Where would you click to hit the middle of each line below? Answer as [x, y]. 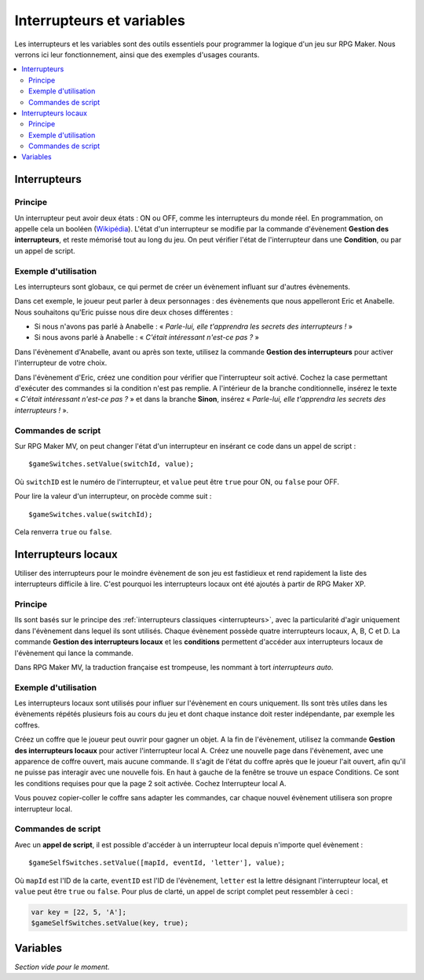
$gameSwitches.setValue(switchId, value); [111, 464]
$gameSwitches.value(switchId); [91, 514]
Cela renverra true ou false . [63, 532]
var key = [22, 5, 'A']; [79, 912]
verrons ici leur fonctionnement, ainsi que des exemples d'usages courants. [137, 54]
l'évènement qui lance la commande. [74, 653]
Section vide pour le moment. [62, 967]
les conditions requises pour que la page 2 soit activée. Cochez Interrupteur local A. [150, 783]
